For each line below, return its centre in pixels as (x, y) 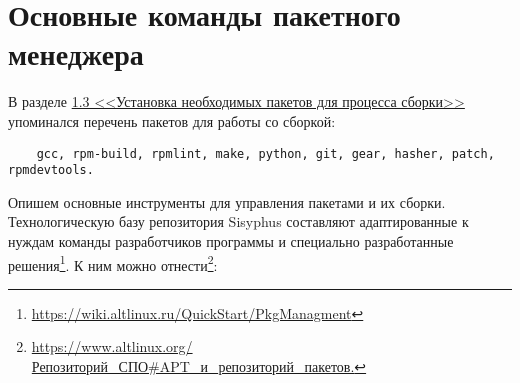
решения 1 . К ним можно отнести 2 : (113, 263)
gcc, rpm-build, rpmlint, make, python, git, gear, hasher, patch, (265, 153)
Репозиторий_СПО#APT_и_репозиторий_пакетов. (193, 366)
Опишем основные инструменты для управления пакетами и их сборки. (227, 201)
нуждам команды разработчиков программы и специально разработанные (231, 241)
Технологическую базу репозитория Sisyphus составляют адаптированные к (238, 221)
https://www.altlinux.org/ (112, 346)
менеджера (76, 53)
